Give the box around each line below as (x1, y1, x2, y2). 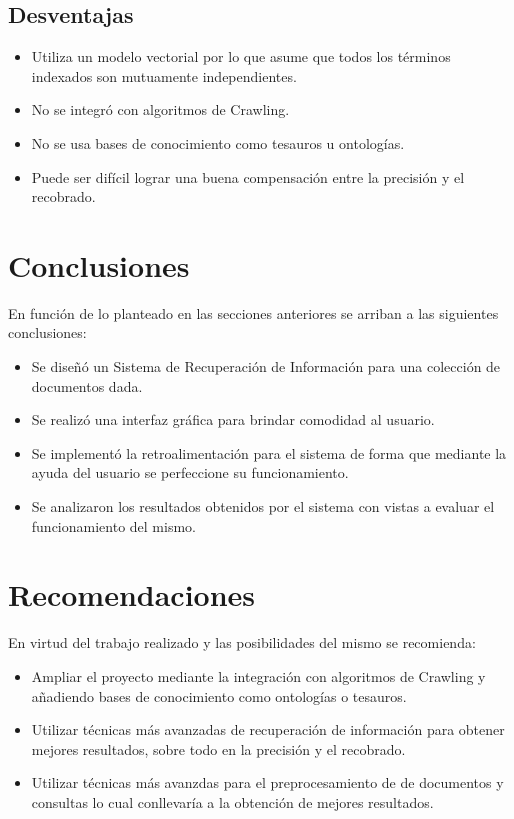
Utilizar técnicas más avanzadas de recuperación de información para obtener (31, 719, 505, 740)
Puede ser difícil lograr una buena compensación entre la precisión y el (31, 166, 465, 187)
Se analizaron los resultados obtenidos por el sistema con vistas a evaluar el (31, 496, 495, 517)
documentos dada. (31, 375, 143, 396)
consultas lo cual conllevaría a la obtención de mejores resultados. (31, 791, 434, 812)
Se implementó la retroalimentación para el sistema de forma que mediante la (31, 442, 507, 463)
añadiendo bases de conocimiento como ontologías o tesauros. (31, 685, 407, 706)
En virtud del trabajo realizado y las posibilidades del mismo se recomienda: (8, 632, 476, 653)
